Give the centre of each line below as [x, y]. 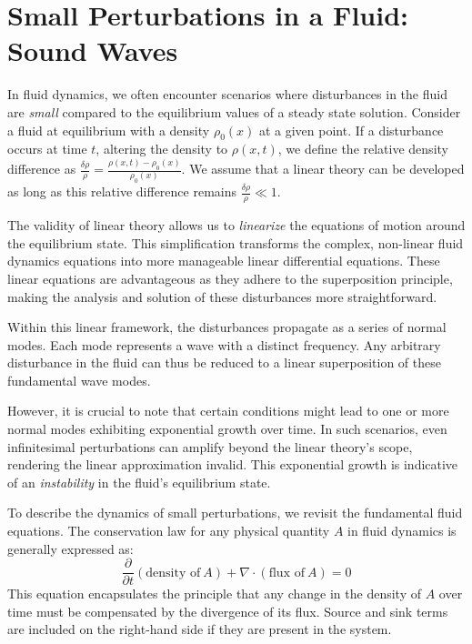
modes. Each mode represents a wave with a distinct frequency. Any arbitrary [224, 344]
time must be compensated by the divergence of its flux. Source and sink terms [228, 611]
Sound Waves [93, 50]
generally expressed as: [70, 548]
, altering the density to [162, 149]
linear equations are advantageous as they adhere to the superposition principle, [230, 278]
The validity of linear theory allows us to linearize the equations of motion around [236, 225]
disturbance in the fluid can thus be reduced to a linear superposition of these [224, 362]
